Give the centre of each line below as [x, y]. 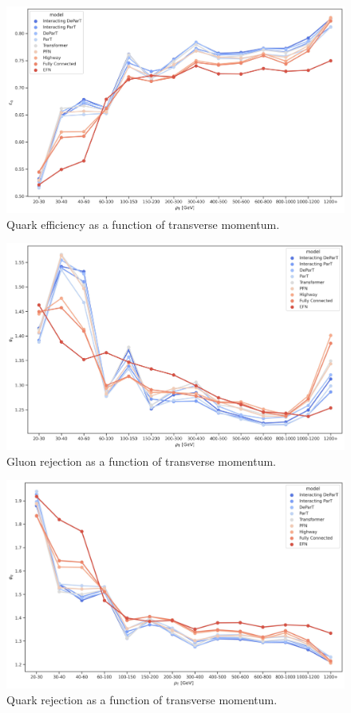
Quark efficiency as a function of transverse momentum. [143, 224]
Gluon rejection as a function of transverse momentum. [142, 461]
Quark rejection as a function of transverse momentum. [142, 699]
